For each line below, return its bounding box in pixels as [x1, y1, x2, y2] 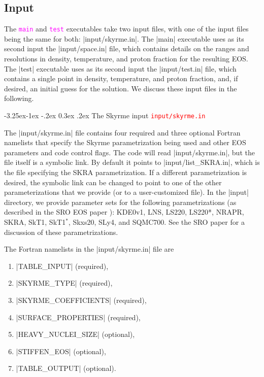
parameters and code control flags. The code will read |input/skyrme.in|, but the [4, 147, 255, 157]
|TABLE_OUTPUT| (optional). [16, 363, 116, 373]
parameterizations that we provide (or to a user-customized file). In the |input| [4, 187, 249, 197]
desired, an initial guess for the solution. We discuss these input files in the [4, 83, 237, 93]
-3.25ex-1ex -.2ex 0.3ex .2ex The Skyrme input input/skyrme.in [4, 110, 206, 121]
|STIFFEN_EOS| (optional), [16, 346, 106, 356]
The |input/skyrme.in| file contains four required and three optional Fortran [4, 127, 241, 138]
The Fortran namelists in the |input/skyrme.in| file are [4, 244, 174, 254]
